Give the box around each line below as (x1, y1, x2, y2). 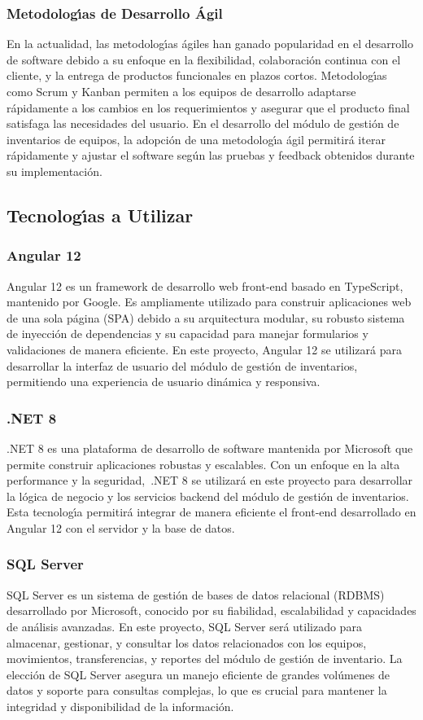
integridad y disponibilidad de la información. (7, 697, 234, 714)
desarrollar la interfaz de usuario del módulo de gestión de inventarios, (7, 357, 358, 374)
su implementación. (7, 162, 102, 179)
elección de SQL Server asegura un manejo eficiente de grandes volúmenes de (7, 665, 390, 683)
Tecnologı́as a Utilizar (7, 202, 194, 227)
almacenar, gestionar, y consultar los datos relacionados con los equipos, (7, 634, 367, 651)
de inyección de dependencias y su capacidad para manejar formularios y (7, 325, 368, 342)
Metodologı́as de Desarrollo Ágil (7, 2, 223, 23)
